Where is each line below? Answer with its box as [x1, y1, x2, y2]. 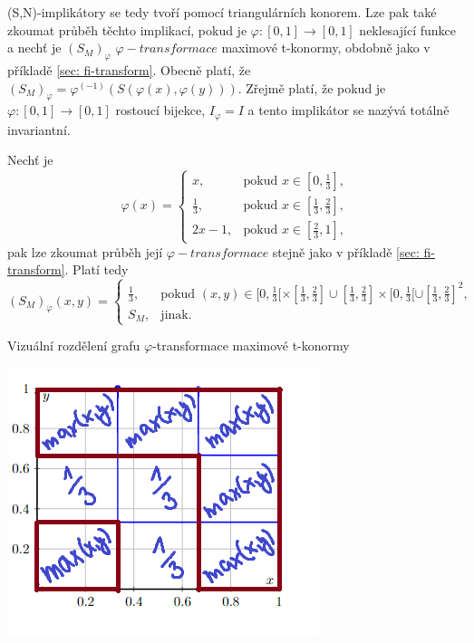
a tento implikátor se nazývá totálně [247, 101, 450, 120]
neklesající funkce [359, 20, 457, 39]
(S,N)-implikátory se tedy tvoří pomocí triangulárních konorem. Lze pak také [7, 3, 437, 21]
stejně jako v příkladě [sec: [272, 242, 420, 261]
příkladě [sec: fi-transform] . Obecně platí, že [7, 60, 251, 79]
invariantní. [7, 120, 71, 139]
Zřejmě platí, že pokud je [246, 78, 386, 97]
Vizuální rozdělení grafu [7, 336, 140, 355]
